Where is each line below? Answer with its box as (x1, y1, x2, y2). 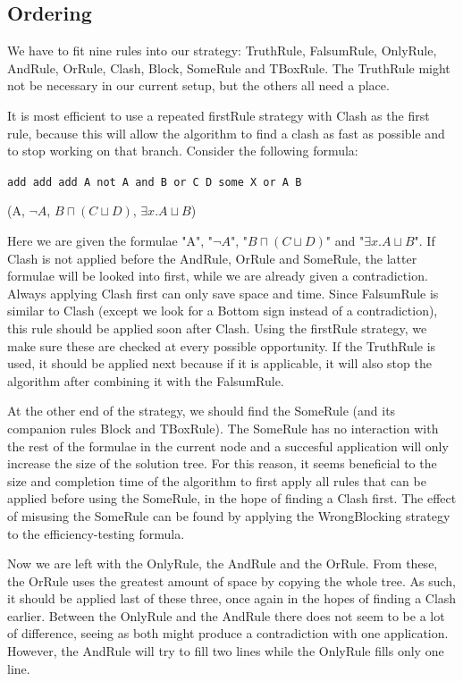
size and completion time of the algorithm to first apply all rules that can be (7, 471, 426, 490)
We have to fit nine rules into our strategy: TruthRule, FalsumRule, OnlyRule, (7, 41, 437, 60)
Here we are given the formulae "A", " (7, 231, 214, 250)
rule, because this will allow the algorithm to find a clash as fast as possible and (7, 123, 445, 142)
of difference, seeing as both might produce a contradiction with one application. (7, 624, 449, 643)
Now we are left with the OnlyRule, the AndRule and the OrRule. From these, (7, 554, 438, 573)
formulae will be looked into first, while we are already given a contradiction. (7, 266, 428, 285)
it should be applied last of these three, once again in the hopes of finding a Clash (7, 589, 457, 608)
